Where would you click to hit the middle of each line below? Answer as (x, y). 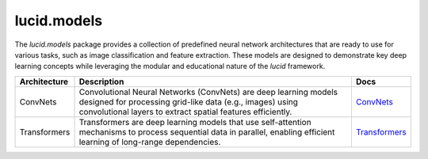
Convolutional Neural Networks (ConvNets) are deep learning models (208, 92)
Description (101, 81)
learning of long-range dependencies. (150, 142)
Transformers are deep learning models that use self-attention (195, 122)
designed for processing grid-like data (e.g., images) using (189, 101)
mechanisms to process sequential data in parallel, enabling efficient (207, 132)
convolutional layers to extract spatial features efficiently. (185, 112)
